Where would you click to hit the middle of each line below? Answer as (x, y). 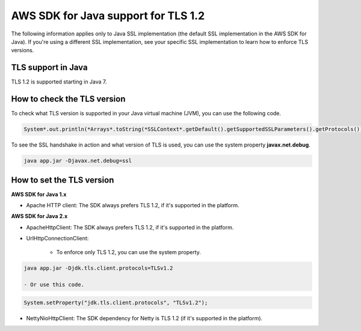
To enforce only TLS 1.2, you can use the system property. (129, 252)
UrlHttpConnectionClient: (57, 238)
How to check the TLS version (68, 99)
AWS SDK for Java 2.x (39, 216)
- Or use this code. (54, 285)
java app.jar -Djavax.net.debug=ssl (78, 161)
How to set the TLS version (63, 180)
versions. (23, 50)
